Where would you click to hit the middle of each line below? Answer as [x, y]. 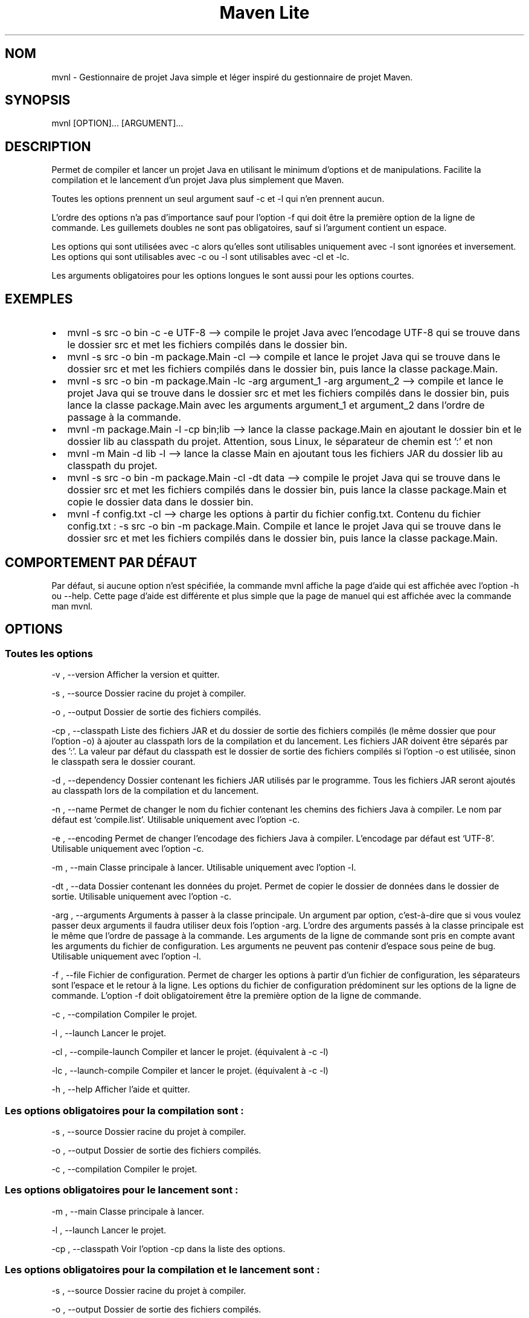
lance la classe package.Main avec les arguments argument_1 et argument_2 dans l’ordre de [276, 405]
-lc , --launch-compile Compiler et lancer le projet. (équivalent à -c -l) [190, 1071]
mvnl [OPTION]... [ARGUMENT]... [117, 123]
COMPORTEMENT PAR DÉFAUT [101, 562]
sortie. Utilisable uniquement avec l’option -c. [141, 897]
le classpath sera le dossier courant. [123, 762]
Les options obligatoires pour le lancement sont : [122, 1190]
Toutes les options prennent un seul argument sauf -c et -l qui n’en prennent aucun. [218, 199]
